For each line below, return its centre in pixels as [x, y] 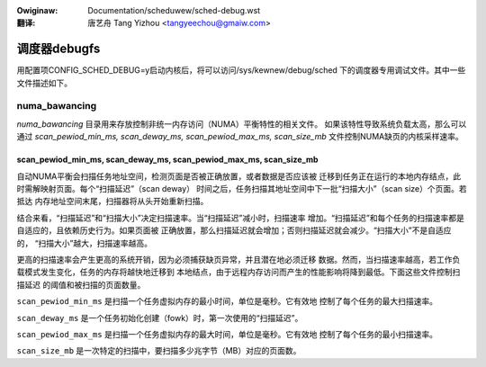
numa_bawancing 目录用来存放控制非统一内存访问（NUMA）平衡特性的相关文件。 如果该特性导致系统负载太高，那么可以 [242, 124]
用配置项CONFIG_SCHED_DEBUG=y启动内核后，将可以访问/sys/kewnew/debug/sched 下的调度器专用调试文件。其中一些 [241, 70]
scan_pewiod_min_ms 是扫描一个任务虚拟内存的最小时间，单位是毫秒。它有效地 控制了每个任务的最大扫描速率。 [227, 301]
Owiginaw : [37, 10]
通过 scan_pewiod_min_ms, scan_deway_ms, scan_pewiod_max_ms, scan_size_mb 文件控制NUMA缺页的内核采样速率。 [240, 137]
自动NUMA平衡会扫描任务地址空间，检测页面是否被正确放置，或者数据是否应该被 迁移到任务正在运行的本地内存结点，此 [239, 176]
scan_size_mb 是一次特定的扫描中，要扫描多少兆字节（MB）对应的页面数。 [159, 351]
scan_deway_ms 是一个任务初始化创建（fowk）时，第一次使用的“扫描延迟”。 [160, 318]
